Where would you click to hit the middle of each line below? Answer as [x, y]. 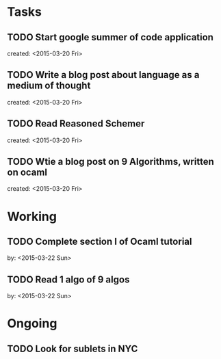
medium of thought [49, 86]
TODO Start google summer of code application [110, 37]
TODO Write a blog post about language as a [103, 75]
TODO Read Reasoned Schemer [76, 124]
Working [32, 216]
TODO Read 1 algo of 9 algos [68, 279]
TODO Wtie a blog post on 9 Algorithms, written [110, 162]
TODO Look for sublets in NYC [73, 348]
